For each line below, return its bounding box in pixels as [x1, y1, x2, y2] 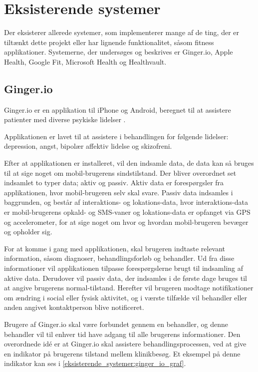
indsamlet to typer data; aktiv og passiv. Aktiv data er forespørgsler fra [4, 177, 224, 188]
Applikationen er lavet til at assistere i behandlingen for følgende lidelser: [4, 131, 229, 141]
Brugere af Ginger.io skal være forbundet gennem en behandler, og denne [4, 318, 229, 329]
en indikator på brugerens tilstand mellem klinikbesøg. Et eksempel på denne [4, 348, 241, 358]
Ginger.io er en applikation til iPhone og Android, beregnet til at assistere [4, 104, 231, 115]
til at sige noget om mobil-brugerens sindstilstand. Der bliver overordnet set [4, 167, 237, 178]
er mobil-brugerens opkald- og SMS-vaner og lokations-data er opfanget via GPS [4, 207, 251, 217]
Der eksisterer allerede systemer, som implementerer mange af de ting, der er [4, 27, 240, 38]
